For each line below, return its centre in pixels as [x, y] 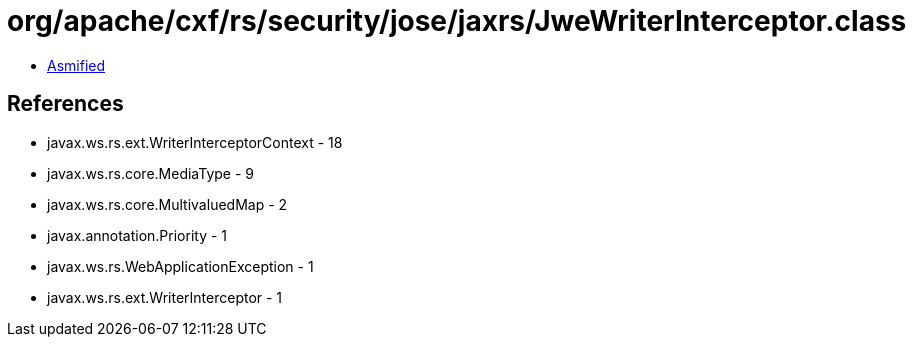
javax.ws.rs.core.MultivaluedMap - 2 [167, 204]
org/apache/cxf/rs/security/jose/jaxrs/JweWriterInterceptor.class [457, 21]
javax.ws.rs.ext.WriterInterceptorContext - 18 [195, 142]
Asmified [76, 65]
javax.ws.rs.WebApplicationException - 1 [180, 266]
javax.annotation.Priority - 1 [137, 235]
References [65, 104]
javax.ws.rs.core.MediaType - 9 [151, 173]
